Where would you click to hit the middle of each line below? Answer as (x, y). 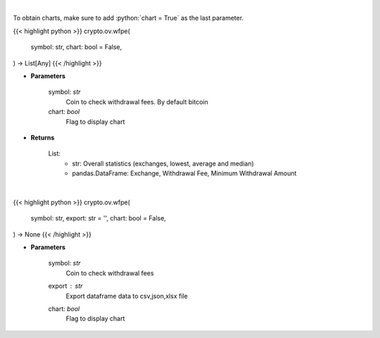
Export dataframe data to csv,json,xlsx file (127, 296)
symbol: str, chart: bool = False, (76, 47)
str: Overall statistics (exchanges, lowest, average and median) (163, 163)
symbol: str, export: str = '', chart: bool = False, (99, 218)
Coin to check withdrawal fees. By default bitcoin (137, 101)
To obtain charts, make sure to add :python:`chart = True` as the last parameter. (128, 18)
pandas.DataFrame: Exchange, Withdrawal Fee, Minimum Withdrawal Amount (184, 173)
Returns (43, 137)
